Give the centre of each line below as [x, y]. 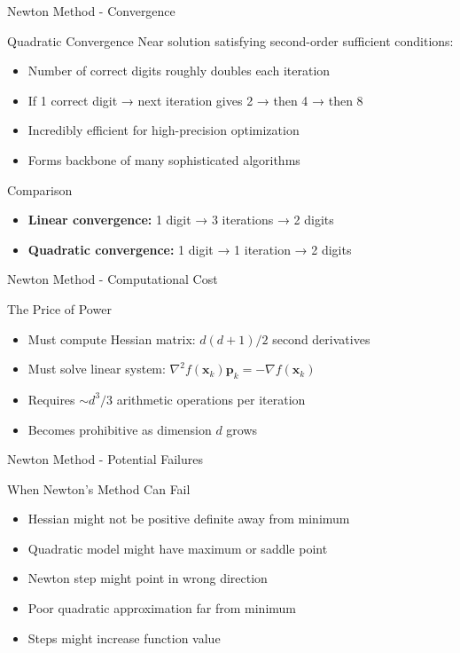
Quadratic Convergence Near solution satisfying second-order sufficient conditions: [230, 40]
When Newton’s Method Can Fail [99, 488]
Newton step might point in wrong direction [148, 578]
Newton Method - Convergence [91, 11]
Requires [51, 399]
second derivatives [321, 338]
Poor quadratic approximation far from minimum [162, 608]
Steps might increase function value [124, 637]
